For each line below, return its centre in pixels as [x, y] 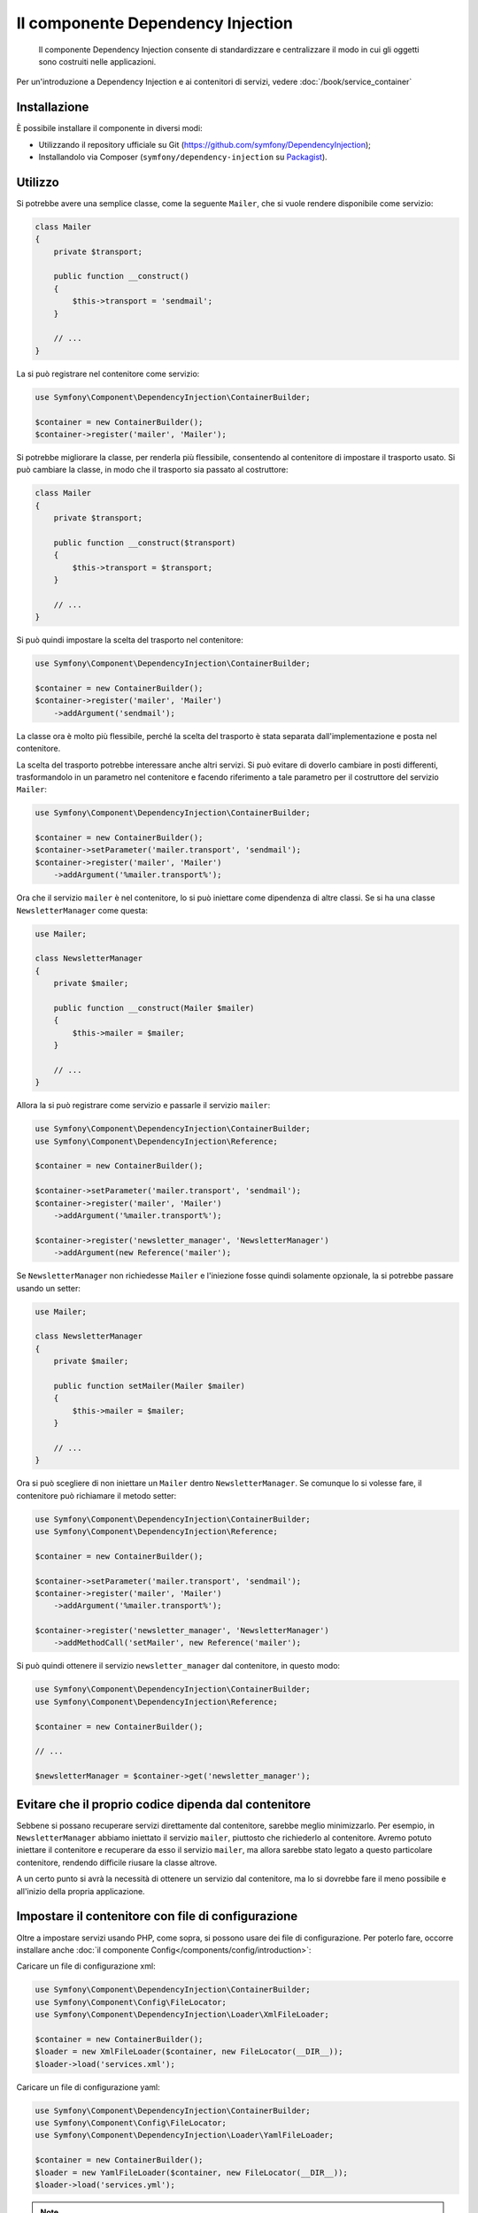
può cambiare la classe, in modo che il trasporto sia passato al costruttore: [152, 470]
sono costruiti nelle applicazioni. [97, 61]
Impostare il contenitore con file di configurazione [157, 1916]
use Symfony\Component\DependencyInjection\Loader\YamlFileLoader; [185, 2135]
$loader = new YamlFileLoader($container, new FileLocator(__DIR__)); [192, 2172]
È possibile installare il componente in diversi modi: [109, 128]
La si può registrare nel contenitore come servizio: [108, 374]
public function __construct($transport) [145, 543]
